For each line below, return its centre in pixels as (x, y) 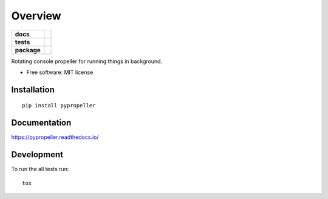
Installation (33, 89)
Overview (36, 16)
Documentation (41, 123)
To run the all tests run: (40, 169)
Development (37, 155)
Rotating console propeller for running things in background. (87, 61)
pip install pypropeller (59, 106)
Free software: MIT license (60, 72)
